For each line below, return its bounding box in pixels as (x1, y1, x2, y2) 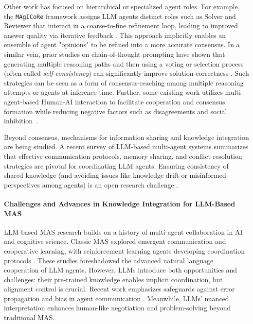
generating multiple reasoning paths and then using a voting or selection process (4, 58, 244, 68)
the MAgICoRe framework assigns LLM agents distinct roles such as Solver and (4, 11, 236, 21)
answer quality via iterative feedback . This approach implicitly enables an (4, 30, 226, 40)
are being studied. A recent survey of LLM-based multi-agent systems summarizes (4, 141, 249, 152)
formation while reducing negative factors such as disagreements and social (4, 106, 227, 116)
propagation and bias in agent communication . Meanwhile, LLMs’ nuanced (4, 293, 229, 303)
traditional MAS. (4, 312, 55, 323)
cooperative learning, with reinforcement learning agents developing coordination (4, 245, 245, 256)
